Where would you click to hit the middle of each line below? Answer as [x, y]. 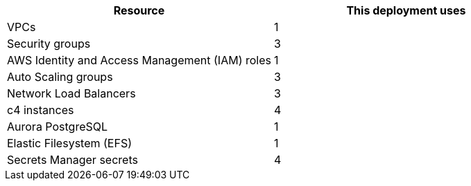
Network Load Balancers [71, 93]
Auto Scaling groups [60, 77]
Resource [139, 10]
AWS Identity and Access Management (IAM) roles [139, 60]
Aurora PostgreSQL [58, 127]
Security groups [49, 44]
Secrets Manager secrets [72, 160]
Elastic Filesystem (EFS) [69, 143]
